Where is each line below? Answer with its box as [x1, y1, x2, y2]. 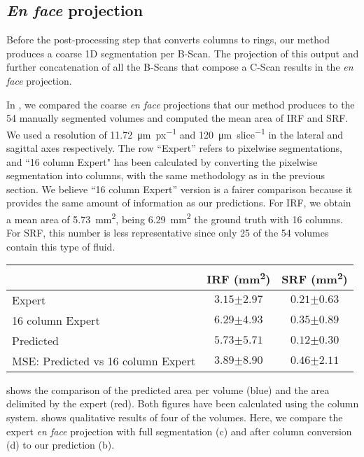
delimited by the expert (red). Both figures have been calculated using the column [6, 396, 359, 411]
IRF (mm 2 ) [206, 268, 271, 287]
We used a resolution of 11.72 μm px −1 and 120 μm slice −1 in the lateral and [6, 125, 344, 141]
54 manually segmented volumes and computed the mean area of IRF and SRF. [6, 111, 349, 125]
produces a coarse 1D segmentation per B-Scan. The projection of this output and [6, 45, 359, 60]
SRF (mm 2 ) [281, 268, 348, 287]
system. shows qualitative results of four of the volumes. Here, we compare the [6, 409, 343, 424]
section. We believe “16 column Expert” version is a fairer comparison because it [6, 181, 353, 196]
